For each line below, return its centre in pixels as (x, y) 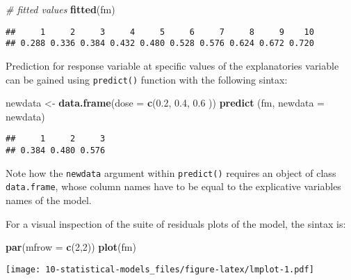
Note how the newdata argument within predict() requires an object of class (171, 172)
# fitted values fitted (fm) (60, 9)
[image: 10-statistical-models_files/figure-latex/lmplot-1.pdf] (160, 269)
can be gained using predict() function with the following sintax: (147, 79)
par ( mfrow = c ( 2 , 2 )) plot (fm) (71, 247)
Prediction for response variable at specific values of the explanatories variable (172, 65)
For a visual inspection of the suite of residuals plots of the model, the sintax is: (176, 223)
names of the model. (49, 200)
